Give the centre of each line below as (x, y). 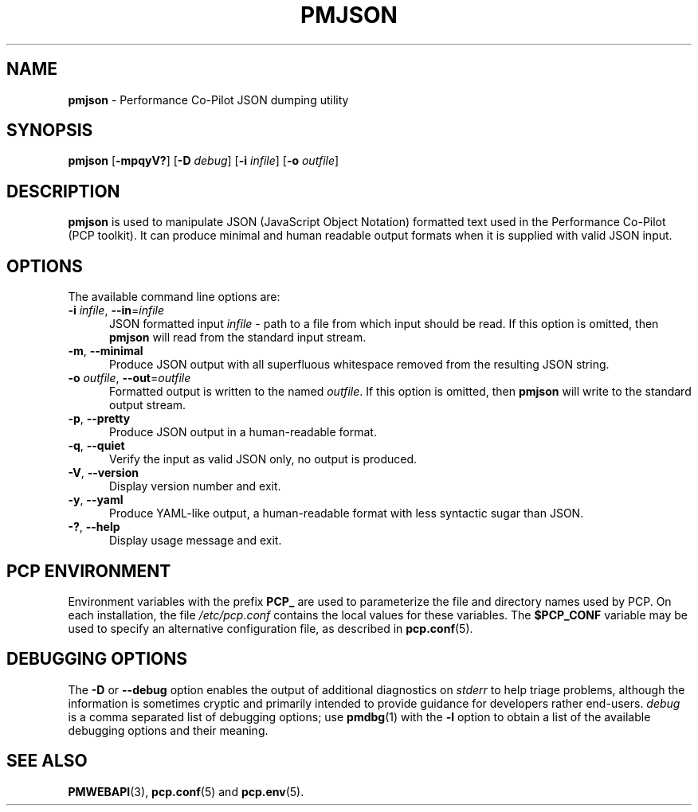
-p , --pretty (99, 419)
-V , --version (103, 473)
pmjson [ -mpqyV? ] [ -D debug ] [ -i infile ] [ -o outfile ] (204, 161)
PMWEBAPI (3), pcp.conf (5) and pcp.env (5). (186, 791)
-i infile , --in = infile (116, 310)
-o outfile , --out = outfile (129, 378)
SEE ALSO (47, 761)
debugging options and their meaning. (168, 730)
